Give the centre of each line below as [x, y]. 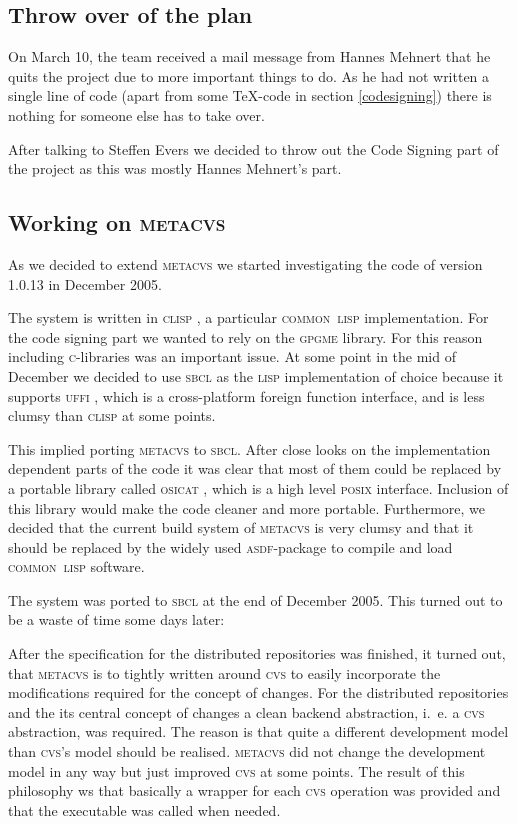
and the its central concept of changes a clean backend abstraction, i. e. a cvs [246, 711]
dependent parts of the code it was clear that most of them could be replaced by [255, 468]
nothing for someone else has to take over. [136, 114]
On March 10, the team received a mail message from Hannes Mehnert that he [249, 56]
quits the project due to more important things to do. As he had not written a [249, 75]
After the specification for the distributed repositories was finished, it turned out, [257, 653]
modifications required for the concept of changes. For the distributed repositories [258, 692]
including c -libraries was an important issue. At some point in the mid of [232, 356]
